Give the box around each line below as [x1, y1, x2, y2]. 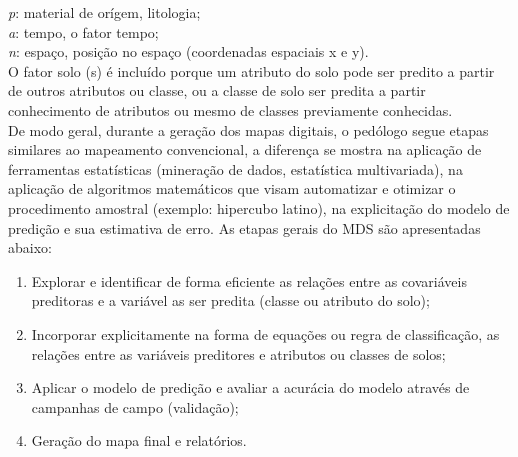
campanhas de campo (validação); [31, 396, 239, 417]
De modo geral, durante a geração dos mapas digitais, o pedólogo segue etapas [8, 119, 489, 140]
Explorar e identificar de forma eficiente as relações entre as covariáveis [31, 270, 467, 291]
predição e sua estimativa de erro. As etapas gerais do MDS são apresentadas [8, 217, 481, 238]
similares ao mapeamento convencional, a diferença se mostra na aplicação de [8, 139, 482, 160]
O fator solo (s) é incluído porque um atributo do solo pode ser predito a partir [8, 60, 495, 81]
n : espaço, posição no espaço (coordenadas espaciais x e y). [8, 41, 369, 62]
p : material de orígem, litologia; [8, 2, 201, 22]
